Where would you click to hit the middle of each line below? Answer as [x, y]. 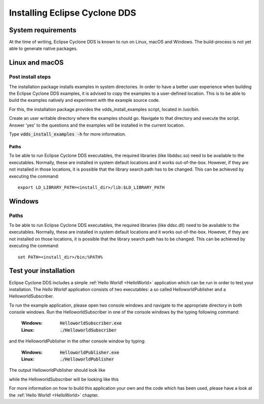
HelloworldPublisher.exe [89, 352]
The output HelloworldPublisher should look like [57, 370]
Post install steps [30, 77]
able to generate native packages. [43, 48]
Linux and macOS [36, 63]
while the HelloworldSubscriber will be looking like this [64, 379]
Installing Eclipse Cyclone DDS [73, 13]
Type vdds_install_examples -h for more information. [68, 134]
